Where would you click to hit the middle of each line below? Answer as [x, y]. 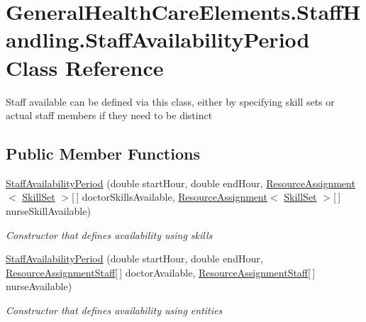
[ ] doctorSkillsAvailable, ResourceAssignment [169, 197]
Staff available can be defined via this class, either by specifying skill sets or [170, 101]
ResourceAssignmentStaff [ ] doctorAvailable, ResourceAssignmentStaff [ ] [161, 272]
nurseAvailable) [39, 286]
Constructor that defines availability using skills [109, 234]
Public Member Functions [103, 154]
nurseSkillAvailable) [48, 211]
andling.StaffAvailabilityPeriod [158, 39]
